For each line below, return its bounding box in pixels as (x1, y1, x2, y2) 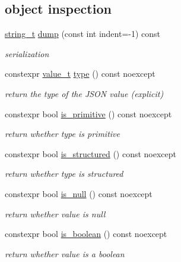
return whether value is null (5, 207, 106, 220)
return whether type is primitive (5, 127, 120, 140)
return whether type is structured (5, 167, 123, 180)
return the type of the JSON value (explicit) (5, 87, 164, 99)
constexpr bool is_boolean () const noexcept (5, 227, 167, 240)
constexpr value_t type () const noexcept (5, 67, 155, 80)
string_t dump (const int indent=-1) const (5, 27, 161, 40)
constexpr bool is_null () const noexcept (5, 187, 153, 199)
